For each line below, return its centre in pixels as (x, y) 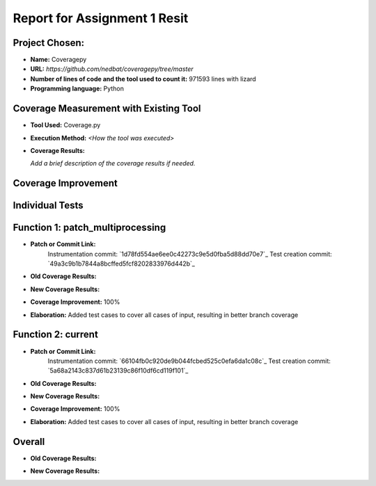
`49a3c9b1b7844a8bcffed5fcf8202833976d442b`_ (121, 264)
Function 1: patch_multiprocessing (89, 228)
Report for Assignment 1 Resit (101, 18)
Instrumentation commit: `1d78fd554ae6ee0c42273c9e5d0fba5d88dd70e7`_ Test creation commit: (190, 254)
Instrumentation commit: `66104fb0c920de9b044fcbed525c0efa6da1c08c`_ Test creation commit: (189, 361)
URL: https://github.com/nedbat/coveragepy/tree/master (112, 69)
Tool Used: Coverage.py (65, 125)
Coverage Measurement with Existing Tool (107, 109)
